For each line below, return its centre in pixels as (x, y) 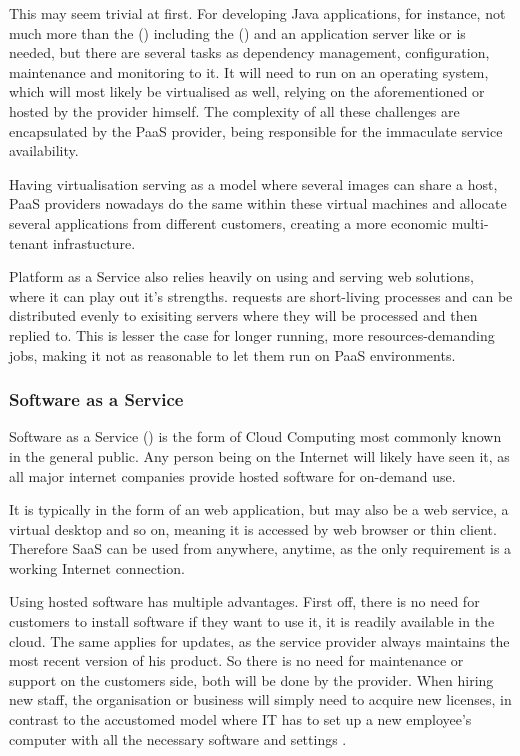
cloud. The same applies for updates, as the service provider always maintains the (259, 640)
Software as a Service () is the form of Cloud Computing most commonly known (255, 436)
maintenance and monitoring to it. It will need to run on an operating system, (249, 71)
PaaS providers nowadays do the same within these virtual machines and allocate (258, 203)
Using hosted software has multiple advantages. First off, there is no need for (244, 601)
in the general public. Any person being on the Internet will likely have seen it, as (259, 455)
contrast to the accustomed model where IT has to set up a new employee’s (240, 719)
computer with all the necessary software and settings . (178, 738)
